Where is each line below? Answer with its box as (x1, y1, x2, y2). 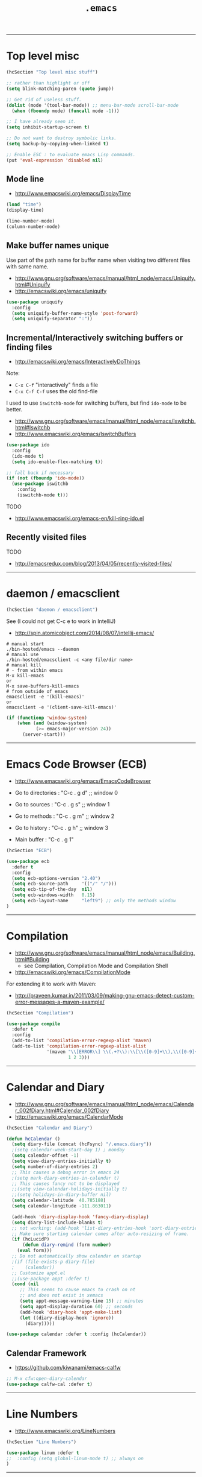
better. (6, 406, 23, 413)
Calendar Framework (6, 1348, 87, 1358)
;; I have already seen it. (6, 119, 77, 125)
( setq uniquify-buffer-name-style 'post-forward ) (11, 310, 138, 316)
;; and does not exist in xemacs (19, 1292, 103, 1298)
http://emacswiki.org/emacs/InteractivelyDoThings (14, 358, 141, 365)
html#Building (14, 955, 50, 963)
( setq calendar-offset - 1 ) (11, 1153, 79, 1159)
